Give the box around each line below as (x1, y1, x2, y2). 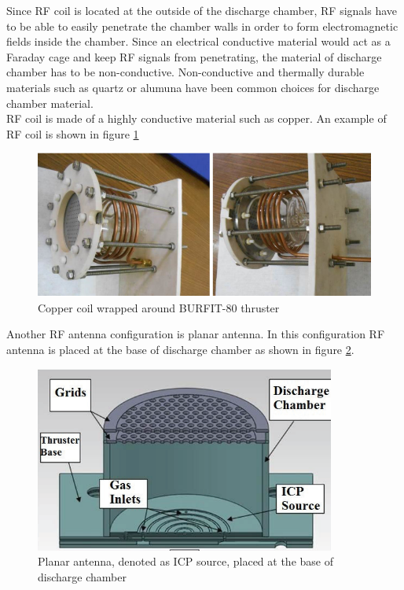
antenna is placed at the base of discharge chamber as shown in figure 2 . (6, 341, 354, 357)
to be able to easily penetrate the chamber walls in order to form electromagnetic (6, 17, 398, 34)
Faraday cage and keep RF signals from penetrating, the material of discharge (6, 48, 382, 65)
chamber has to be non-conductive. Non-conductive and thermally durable (6, 64, 365, 80)
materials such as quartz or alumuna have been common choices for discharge (6, 79, 380, 95)
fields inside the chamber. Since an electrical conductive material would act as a (6, 33, 391, 50)
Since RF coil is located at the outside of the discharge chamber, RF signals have (6, 2, 398, 18)
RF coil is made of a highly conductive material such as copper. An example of (6, 110, 387, 127)
